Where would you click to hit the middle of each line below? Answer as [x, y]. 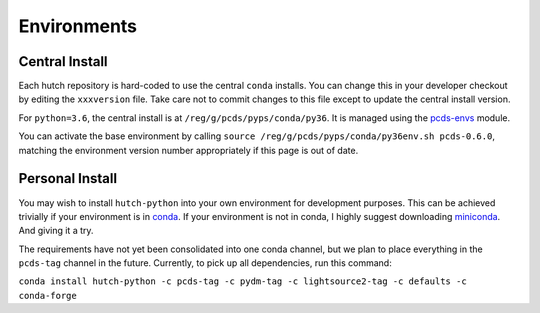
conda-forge [47, 295]
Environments [78, 26]
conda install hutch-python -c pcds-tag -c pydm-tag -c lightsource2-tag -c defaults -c [242, 281]
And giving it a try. [56, 231]
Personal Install [68, 178]
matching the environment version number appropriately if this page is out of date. [188, 150]
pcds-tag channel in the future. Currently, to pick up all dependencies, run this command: [205, 263]
